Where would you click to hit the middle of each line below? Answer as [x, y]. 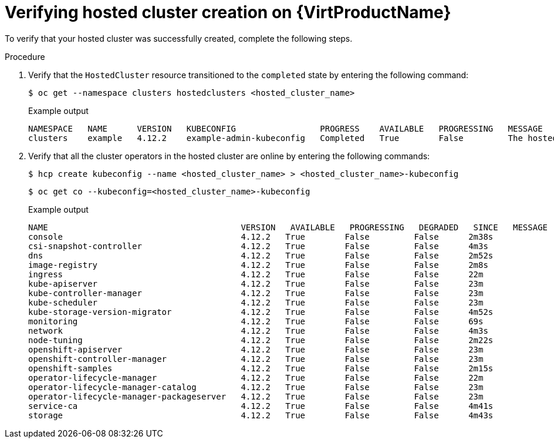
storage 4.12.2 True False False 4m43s [261, 415]
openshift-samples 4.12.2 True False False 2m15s [261, 368]
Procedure [25, 56]
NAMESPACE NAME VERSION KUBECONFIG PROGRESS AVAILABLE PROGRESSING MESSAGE [286, 128]
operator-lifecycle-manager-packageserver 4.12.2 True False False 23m [256, 396]
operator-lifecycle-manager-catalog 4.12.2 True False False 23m [256, 387]
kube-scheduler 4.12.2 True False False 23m [256, 302]
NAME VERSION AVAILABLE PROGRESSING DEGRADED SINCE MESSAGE [288, 227]
